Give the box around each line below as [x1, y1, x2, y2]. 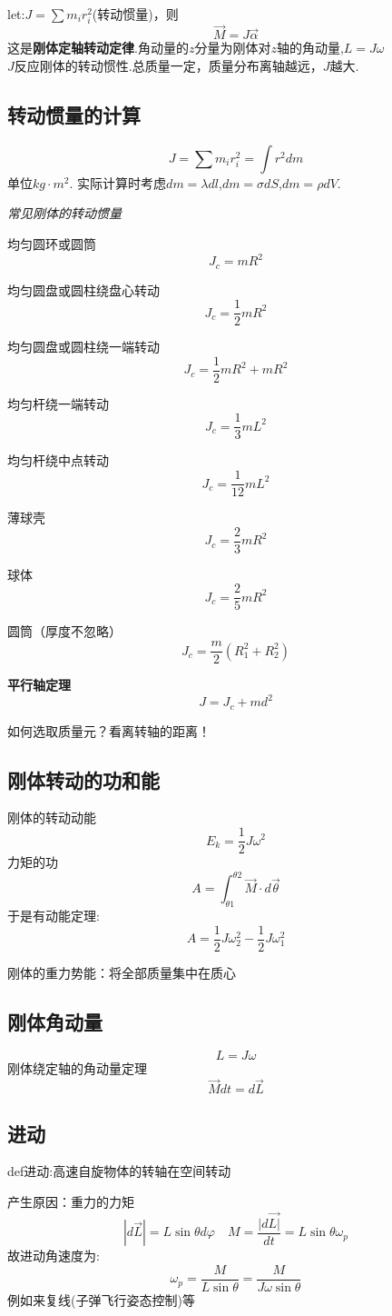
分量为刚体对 [194, 38, 271, 57]
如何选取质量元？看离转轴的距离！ [7, 721, 211, 740]
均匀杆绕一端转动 [7, 394, 109, 413]
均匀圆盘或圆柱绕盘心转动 [7, 280, 160, 299]
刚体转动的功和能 [7, 765, 160, 793]
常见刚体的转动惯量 [7, 204, 122, 223]
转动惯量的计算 [7, 100, 141, 128]
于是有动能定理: [7, 905, 100, 924]
